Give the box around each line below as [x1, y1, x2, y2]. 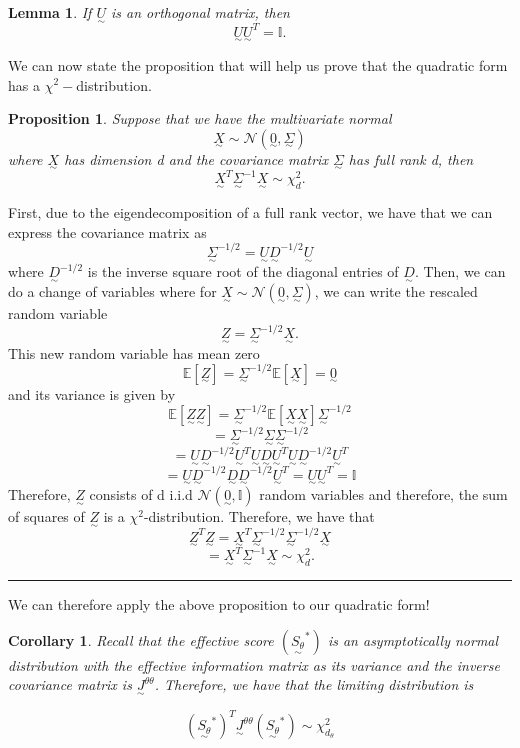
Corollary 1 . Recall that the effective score [8, 629, 274, 650]
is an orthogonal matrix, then [110, 2, 290, 22]
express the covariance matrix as [8, 221, 207, 242]
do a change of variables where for [8, 281, 217, 302]
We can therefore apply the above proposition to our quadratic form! [8, 594, 430, 615]
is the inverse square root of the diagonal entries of [87, 261, 399, 282]
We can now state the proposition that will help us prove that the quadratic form [8, 54, 508, 75]
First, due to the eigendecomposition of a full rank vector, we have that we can [8, 202, 493, 223]
